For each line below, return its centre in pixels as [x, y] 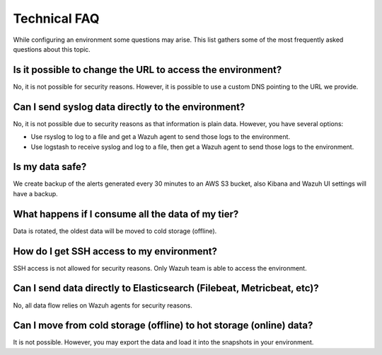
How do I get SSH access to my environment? [115, 251]
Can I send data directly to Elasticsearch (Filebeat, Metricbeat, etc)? [166, 288]
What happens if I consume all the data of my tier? [126, 214]
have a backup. [35, 193]
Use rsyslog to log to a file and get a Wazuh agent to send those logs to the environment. [160, 137]
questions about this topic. [52, 49]
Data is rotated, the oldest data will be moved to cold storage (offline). [115, 231]
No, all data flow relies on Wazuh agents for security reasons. [103, 305]
